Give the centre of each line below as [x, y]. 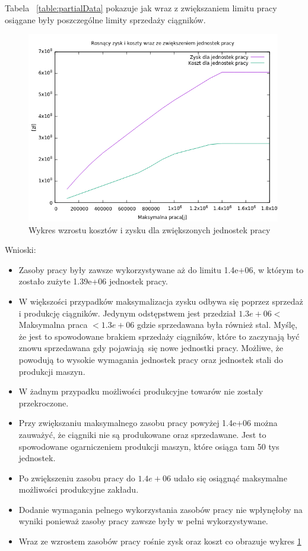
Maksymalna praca [53, 325]
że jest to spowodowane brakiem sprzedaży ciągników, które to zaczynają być [159, 336]
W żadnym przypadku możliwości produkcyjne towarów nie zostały [141, 391]
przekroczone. [44, 403]
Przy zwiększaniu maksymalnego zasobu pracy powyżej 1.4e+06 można [148, 423]
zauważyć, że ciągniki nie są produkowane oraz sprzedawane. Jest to [142, 434]
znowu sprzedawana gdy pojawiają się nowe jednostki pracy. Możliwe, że [151, 348]
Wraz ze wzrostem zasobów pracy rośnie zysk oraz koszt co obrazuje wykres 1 [160, 541]
